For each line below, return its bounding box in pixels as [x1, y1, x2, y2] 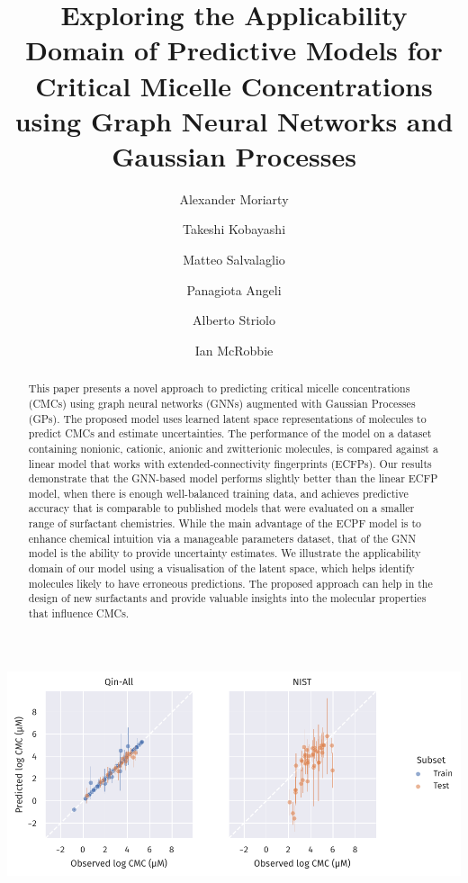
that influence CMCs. [28, 606, 130, 621]
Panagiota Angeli [186, 280, 282, 299]
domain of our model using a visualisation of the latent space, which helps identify [28, 561, 415, 576]
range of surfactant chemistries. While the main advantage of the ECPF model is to [28, 516, 421, 531]
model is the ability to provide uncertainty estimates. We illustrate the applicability [28, 545, 421, 561]
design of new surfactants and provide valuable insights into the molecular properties [28, 590, 427, 606]
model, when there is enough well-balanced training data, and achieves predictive [28, 485, 409, 500]
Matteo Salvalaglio [183, 250, 285, 269]
